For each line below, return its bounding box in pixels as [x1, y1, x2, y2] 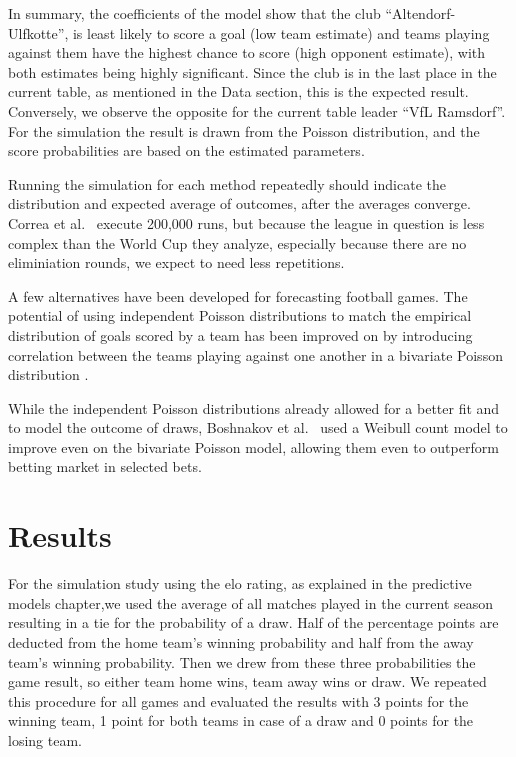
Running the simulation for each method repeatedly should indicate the [8, 173, 446, 194]
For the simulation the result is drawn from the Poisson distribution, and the [8, 120, 480, 141]
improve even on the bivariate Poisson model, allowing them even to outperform [8, 436, 499, 457]
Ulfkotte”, [8, 22, 69, 43]
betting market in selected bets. [8, 456, 202, 477]
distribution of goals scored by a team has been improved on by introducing [8, 324, 473, 345]
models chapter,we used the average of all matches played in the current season [8, 592, 494, 613]
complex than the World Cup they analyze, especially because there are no [8, 232, 467, 253]
